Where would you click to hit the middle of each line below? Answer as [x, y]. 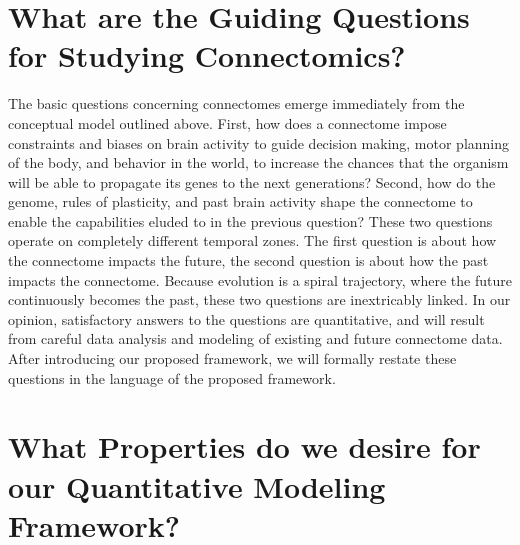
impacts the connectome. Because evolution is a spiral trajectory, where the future [260, 279]
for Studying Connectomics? [207, 55]
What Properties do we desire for [244, 446]
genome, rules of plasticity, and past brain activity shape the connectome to [240, 201]
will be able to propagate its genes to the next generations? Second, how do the [252, 181]
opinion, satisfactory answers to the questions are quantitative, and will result [246, 318]
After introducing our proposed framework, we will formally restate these [232, 358]
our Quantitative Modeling [197, 485]
